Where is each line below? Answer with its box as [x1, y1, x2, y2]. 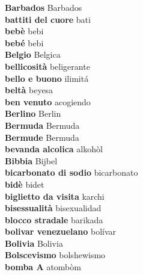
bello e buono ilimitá [5, 72, 89, 84]
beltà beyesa [5, 84, 53, 96]
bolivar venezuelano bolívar [5, 225, 117, 238]
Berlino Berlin [5, 107, 61, 120]
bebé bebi [5, 36, 44, 49]
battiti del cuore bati [5, 13, 91, 25]
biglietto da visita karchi [5, 190, 105, 202]
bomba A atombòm [5, 261, 81, 273]
